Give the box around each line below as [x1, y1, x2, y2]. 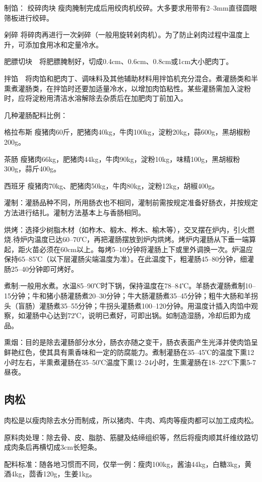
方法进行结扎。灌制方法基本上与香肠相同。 [4, 207, 145, 217]
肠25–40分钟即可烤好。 [4, 263, 78, 274]
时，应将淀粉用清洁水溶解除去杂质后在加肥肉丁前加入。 [4, 93, 187, 103]
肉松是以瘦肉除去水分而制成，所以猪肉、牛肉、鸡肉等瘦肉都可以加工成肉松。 [4, 415, 258, 426]
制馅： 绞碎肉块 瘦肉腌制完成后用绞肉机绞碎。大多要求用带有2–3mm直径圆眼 [4, 3, 257, 13]
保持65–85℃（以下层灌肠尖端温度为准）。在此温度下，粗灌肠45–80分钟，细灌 [4, 254, 254, 264]
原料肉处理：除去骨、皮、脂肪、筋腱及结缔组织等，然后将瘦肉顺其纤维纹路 [4, 432, 251, 442]
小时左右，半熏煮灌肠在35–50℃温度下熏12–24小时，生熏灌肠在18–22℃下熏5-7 [4, 356, 256, 367]
